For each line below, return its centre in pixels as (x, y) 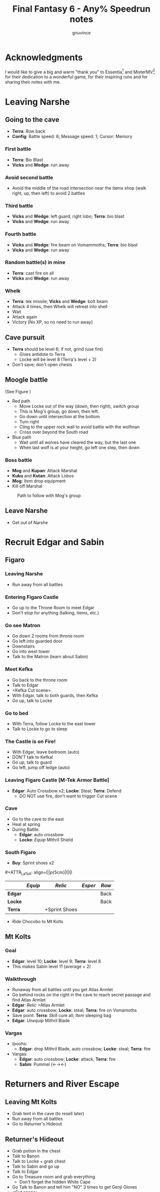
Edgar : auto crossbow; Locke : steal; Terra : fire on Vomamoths (74, 1010)
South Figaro (21, 852)
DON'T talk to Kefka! (32, 757)
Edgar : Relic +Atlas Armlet (38, 1005)
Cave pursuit (25, 337)
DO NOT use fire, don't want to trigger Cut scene (68, 796)
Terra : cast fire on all (33, 273)
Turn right (29, 421)
